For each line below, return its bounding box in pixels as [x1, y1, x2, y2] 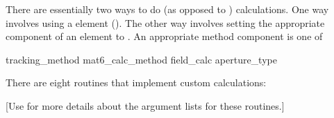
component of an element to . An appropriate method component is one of [6, 29, 323, 43]
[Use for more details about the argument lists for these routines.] [6, 98, 285, 112]
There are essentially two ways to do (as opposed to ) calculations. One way [6, 2, 329, 16]
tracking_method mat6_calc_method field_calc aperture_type [6, 52, 277, 66]
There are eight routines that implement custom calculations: [6, 75, 267, 90]
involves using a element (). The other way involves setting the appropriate [6, 15, 325, 30]
